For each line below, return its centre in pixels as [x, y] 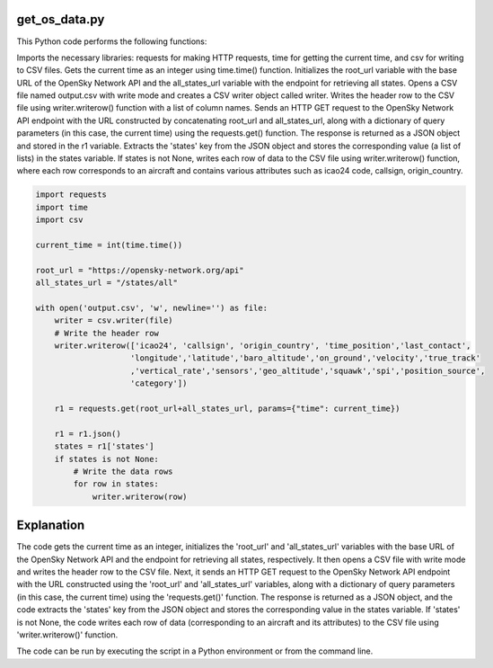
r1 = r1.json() [88, 433]
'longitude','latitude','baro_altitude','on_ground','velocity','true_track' [305, 358]
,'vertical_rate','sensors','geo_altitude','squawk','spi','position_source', [308, 370]
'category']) [159, 383]
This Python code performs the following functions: [112, 41]
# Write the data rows [123, 472]
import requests [71, 195]
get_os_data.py [61, 19]
